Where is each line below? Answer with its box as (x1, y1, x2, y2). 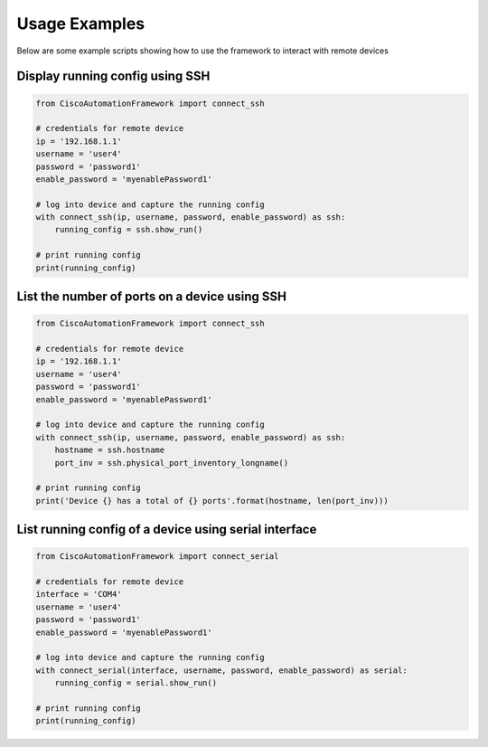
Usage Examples (16, 14, 145, 33)
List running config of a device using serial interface (16, 522, 317, 537)
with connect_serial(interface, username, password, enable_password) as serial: (35, 665, 408, 676)
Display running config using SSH (16, 69, 211, 84)
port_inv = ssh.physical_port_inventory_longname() (54, 458, 289, 468)
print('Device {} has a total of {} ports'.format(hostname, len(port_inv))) (35, 496, 389, 506)
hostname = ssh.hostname (54, 445, 165, 456)
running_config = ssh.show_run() (54, 224, 203, 235)
